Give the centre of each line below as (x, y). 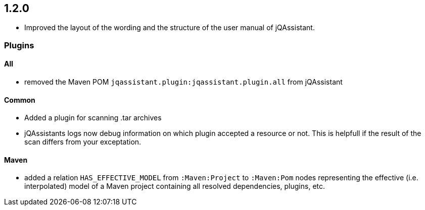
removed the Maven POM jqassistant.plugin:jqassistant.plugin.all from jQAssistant (183, 82)
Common (20, 100)
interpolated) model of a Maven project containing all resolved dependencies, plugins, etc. (175, 186)
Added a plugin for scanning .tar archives (93, 118)
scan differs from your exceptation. (83, 142)
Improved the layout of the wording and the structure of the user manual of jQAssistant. (170, 28)
